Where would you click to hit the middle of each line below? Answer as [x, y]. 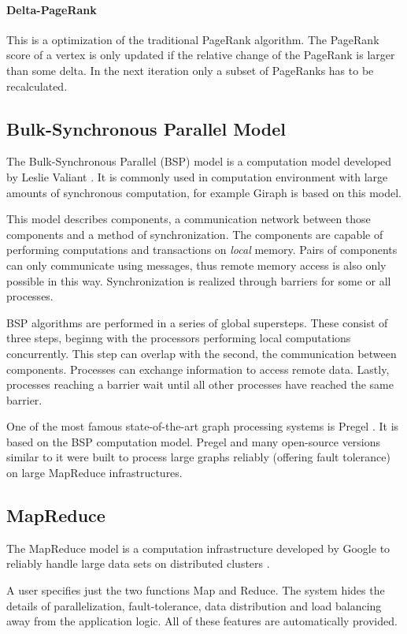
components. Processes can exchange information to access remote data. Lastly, [198, 369]
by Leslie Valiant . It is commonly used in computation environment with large [197, 176]
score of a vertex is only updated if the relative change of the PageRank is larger [201, 55]
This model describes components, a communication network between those [189, 219]
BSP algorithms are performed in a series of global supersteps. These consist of [197, 322]
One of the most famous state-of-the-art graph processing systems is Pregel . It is [203, 426]
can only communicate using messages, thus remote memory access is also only [196, 265]
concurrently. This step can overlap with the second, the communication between [202, 353]
